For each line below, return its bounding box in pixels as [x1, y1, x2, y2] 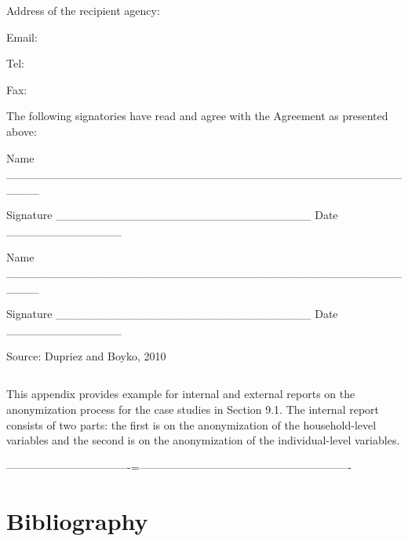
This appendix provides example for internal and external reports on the [6, 386, 355, 402]
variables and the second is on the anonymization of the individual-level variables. [6, 432, 400, 448]
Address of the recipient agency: [6, 2, 160, 18]
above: [6, 122, 37, 139]
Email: [6, 28, 38, 45]
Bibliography [6, 504, 148, 536]
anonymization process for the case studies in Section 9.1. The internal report [6, 401, 380, 418]
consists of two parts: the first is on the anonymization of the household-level [6, 416, 377, 433]
